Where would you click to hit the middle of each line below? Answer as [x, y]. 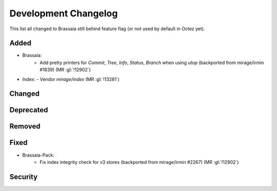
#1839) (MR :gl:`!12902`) [65, 70]
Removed [25, 126]
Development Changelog [64, 13]
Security [24, 177]
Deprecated [29, 110]
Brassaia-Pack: [38, 155]
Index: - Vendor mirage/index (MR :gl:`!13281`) [71, 79]
